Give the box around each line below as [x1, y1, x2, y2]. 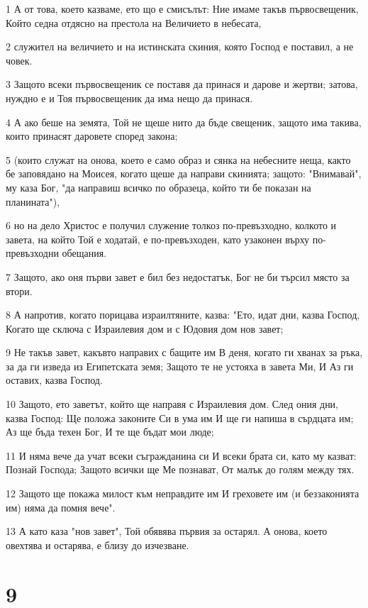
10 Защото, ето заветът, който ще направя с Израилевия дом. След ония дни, [6, 397, 339, 411]
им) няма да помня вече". [6, 499, 116, 514]
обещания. [62, 245, 107, 260]
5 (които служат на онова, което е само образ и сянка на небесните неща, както [6, 152, 351, 167]
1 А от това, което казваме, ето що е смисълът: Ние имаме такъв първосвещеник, [6, 1, 359, 16]
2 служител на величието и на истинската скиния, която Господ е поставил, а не [6, 39, 354, 54]
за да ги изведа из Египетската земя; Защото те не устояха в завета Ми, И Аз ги [6, 358, 354, 373]
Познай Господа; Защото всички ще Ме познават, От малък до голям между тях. [6, 462, 355, 477]
